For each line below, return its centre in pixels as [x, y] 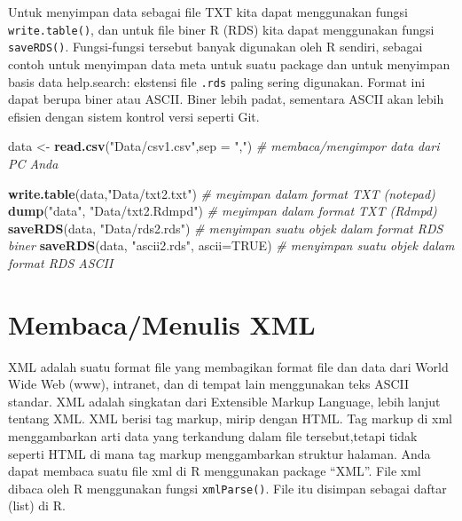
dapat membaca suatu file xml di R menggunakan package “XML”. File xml [215, 471]
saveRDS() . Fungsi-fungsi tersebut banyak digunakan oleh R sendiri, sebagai [215, 47]
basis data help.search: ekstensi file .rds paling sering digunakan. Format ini [217, 81]
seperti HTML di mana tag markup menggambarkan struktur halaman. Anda [219, 453]
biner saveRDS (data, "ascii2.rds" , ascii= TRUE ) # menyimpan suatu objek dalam [231, 245]
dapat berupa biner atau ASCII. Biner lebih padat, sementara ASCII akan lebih [226, 99]
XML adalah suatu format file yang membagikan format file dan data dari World [228, 366]
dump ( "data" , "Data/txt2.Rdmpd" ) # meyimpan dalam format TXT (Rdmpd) [223, 211]
